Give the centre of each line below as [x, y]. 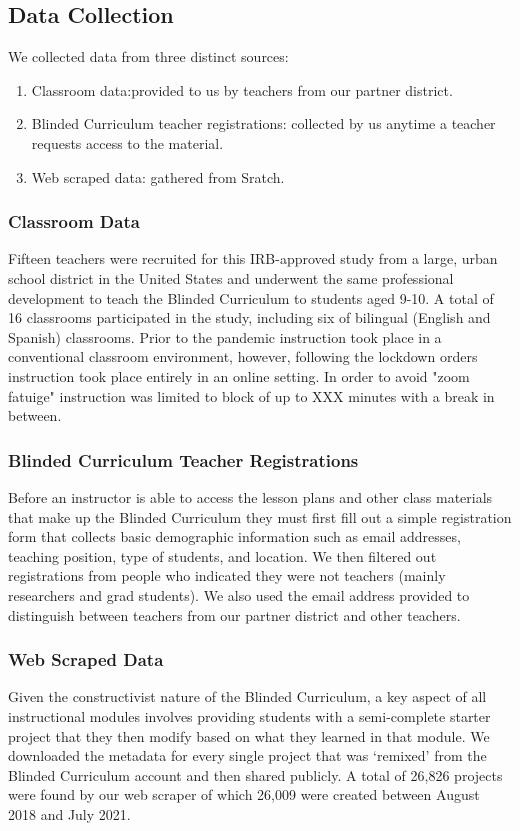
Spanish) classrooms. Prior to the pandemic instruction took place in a [225, 336]
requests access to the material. [127, 142]
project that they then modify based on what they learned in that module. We [249, 735]
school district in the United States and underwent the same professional [231, 277]
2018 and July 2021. [69, 813]
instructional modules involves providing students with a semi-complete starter [249, 715]
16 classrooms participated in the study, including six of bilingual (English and [249, 317]
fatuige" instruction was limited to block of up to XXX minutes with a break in [251, 395]
